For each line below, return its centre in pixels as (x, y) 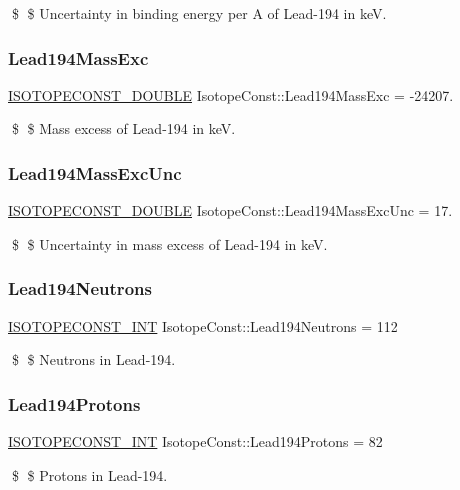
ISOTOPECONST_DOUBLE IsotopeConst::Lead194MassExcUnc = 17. (230, 210)
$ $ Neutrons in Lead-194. (93, 359)
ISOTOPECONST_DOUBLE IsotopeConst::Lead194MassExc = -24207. (231, 94)
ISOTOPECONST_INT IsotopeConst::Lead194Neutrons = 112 (203, 325)
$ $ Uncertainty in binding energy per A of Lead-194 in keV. (199, 13)
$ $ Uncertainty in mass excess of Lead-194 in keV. (169, 243)
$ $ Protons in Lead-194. (89, 474)
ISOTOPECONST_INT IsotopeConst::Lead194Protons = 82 (195, 441)
